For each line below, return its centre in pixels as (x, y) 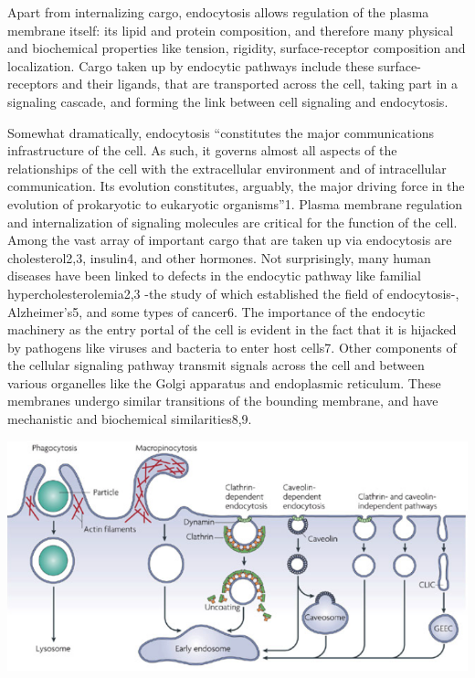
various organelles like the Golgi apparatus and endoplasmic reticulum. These (224, 382)
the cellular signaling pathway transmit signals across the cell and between (216, 365)
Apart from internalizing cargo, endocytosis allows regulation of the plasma (218, 12)
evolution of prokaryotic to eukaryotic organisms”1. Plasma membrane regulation (235, 203)
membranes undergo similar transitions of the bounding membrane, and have (223, 401)
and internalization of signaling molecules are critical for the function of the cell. (232, 222)
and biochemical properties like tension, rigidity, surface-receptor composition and (237, 48)
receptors (33, 84)
